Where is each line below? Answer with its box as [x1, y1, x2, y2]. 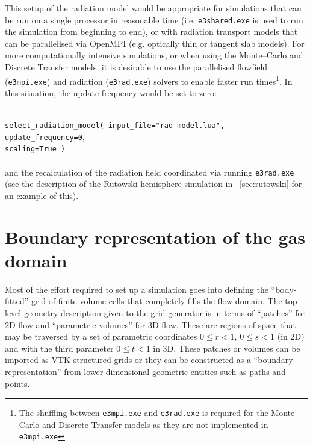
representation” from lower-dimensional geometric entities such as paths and [5, 365, 286, 377]
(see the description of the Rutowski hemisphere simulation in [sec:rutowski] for [5, 177, 302, 190]
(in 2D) [277, 330, 305, 343]
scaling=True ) [5, 145, 66, 154]
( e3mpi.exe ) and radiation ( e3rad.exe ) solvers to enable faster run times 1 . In [5, 73, 293, 87]
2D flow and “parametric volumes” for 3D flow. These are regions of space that [5, 318, 296, 331]
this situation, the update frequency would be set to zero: [5, 86, 217, 99]
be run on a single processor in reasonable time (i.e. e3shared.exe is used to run [5, 13, 303, 26]
